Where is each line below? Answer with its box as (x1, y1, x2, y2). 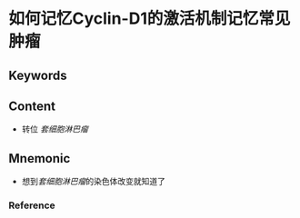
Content (8, 98, 56, 114)
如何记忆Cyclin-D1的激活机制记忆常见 (8, 8, 291, 29)
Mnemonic (8, 151, 71, 166)
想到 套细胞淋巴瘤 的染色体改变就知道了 (21, 176, 165, 187)
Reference (8, 199, 55, 212)
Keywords (8, 67, 67, 83)
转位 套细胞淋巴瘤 (21, 124, 88, 134)
